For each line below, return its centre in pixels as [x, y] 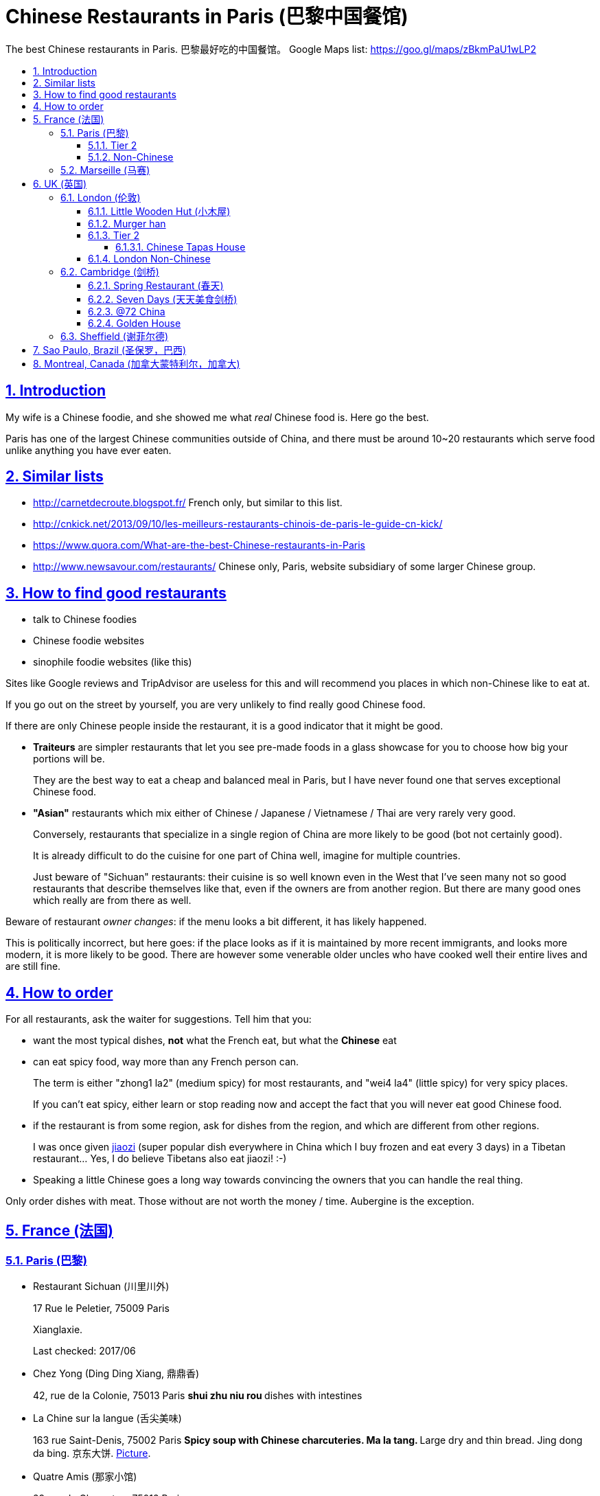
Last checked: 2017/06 [84, 1351]
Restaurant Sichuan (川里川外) [101, 1287]
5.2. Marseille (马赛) [105, 170]
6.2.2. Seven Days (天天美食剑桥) [163, 299]
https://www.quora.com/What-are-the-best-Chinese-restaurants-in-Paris [199, 545]
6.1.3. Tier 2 [114, 235]
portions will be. [69, 759]
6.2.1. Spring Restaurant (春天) [156, 285]
